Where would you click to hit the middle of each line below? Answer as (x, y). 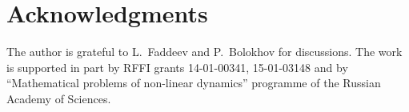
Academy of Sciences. (59, 98)
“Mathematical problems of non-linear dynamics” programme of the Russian (194, 83)
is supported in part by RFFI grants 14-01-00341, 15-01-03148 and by (177, 67)
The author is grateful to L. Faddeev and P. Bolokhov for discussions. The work (204, 52)
